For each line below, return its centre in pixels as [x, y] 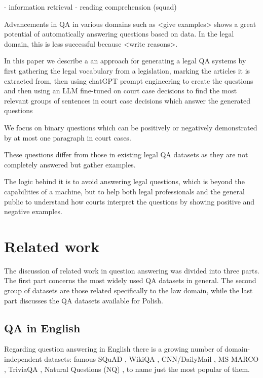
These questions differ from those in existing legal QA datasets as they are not [126, 154]
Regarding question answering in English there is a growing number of [113, 349]
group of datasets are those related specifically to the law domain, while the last [128, 290]
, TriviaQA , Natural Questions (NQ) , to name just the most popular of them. [127, 369]
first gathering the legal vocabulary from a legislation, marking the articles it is [127, 70]
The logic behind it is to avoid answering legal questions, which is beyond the [124, 181]
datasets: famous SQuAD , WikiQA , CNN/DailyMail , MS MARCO [152, 358]
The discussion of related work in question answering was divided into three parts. [132, 270]
